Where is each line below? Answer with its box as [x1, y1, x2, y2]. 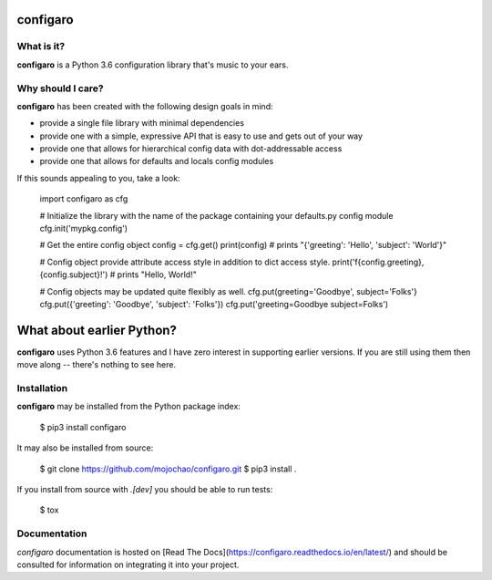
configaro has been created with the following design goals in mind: [16, 100, 273, 111]
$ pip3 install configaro [39, 421, 127, 432]
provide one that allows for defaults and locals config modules [39, 156, 274, 167]
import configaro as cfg [39, 193, 128, 204]
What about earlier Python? [16, 322, 178, 337]
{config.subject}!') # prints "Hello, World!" [39, 269, 198, 280]
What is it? [16, 40, 66, 53]
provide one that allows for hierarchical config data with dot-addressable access [39, 143, 343, 154]
